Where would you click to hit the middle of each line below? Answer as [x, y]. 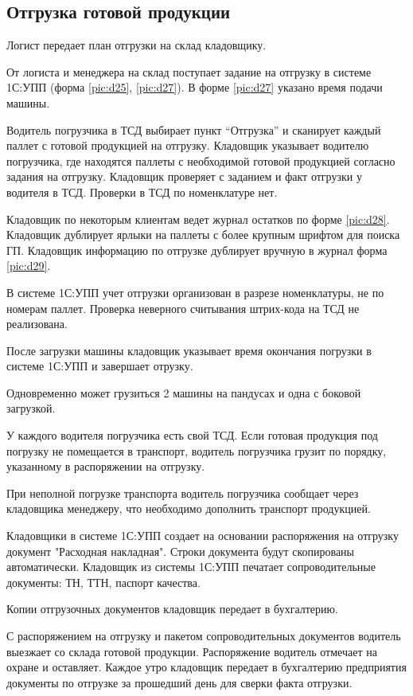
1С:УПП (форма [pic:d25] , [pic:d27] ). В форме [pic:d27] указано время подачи [195, 87]
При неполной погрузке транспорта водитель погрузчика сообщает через [183, 493]
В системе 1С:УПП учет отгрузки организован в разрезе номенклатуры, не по [195, 292]
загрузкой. [31, 408]
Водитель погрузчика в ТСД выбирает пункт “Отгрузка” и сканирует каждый [194, 129]
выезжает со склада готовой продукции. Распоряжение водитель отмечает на [192, 651]
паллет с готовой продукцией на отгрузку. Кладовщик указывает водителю [188, 145]
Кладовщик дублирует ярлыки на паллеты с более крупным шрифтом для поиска [203, 235]
